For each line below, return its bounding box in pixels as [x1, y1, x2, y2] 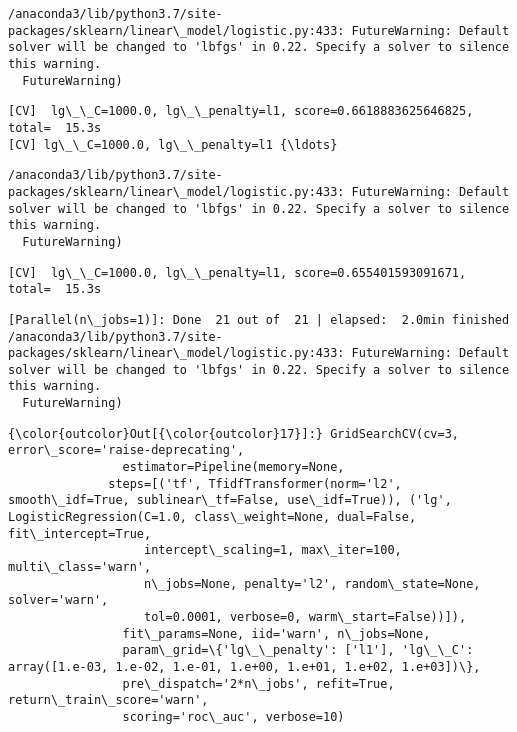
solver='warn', [8, 593, 109, 608]
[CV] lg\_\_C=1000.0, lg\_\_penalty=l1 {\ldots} [8, 137, 338, 152]
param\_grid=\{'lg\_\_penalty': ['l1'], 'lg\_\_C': [122, 643, 474, 658]
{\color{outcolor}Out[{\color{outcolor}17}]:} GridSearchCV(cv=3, [8, 426, 460, 441]
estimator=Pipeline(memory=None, [122, 460, 345, 475]
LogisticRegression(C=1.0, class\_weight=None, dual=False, [8, 510, 417, 525]
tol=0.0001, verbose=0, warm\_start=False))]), [144, 610, 467, 624]
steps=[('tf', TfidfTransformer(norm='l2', [108, 476, 402, 491]
